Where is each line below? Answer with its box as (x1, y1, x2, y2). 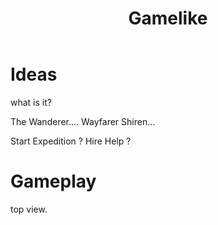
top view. (10, 203, 48, 215)
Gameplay (10, 170, 97, 193)
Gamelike (128, 7, 208, 30)
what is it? (10, 96, 52, 108)
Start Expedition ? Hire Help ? (10, 135, 132, 147)
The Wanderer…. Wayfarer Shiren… (10, 115, 156, 127)
